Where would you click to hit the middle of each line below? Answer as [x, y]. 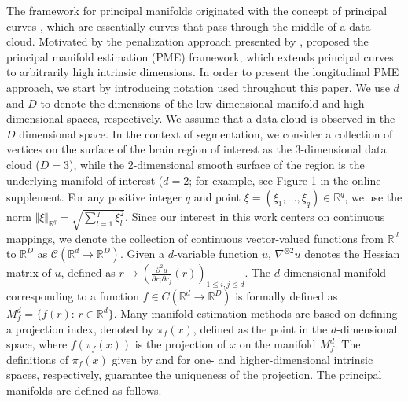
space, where [37, 344]
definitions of [38, 359]
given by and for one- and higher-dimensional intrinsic [243, 359]
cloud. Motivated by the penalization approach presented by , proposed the [187, 41]
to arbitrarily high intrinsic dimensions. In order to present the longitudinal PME [203, 72]
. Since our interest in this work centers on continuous [255, 217]
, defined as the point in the [260, 328]
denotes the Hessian [352, 254]
